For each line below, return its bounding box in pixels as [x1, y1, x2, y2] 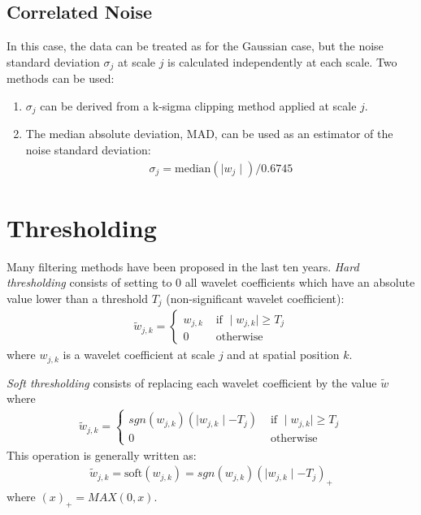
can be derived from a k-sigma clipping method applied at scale [40, 97, 357, 114]
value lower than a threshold [7, 289, 148, 306]
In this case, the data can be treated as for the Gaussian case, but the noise [7, 37, 384, 54]
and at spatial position [227, 346, 340, 363]
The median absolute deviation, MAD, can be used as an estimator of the [25, 125, 393, 142]
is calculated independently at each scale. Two [167, 53, 397, 70]
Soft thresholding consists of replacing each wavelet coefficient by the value [7, 374, 377, 391]
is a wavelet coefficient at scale [63, 346, 215, 363]
